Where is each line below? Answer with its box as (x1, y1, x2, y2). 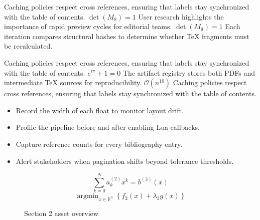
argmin (77, 192, 99, 200)
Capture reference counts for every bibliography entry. (16, 138, 183, 149)
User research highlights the (138, 11, 224, 22)
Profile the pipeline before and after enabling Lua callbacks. (16, 122, 200, 132)
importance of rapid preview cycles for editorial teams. (4, 21, 172, 32)
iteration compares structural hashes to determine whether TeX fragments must (4, 31, 249, 41)
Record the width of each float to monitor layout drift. (16, 105, 184, 115)
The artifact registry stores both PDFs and (122, 67, 255, 78)
